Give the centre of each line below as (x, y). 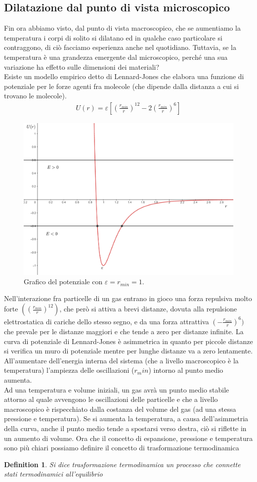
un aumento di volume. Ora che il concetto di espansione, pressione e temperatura (128, 438)
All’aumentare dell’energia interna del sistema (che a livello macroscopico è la (121, 360)
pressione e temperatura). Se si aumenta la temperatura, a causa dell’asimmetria (126, 418)
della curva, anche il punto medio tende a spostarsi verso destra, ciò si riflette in (125, 428)
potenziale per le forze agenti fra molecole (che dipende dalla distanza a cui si (122, 86)
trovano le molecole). (35, 96)
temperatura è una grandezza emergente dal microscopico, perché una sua (116, 57)
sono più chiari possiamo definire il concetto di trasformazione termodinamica (122, 448)
